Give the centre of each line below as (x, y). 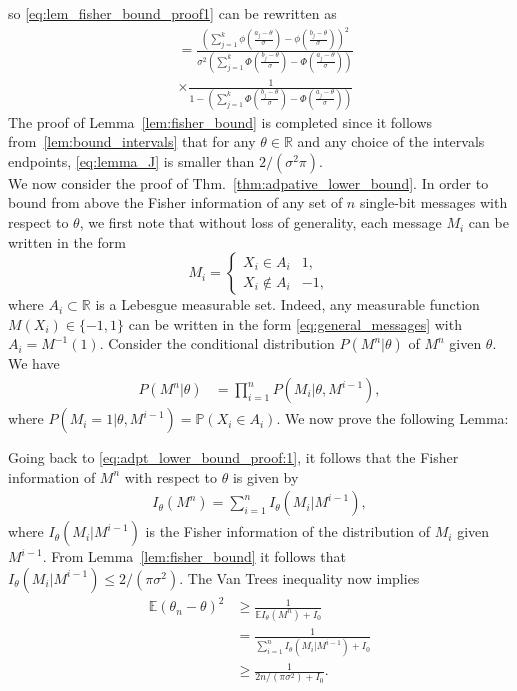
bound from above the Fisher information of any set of (175, 202)
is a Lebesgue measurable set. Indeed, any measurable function (287, 304)
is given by (265, 476)
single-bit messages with (433, 202)
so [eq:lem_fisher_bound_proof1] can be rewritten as (172, 13)
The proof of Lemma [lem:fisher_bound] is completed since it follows (220, 121)
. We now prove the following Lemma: (392, 418)
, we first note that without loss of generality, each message (260, 222)
